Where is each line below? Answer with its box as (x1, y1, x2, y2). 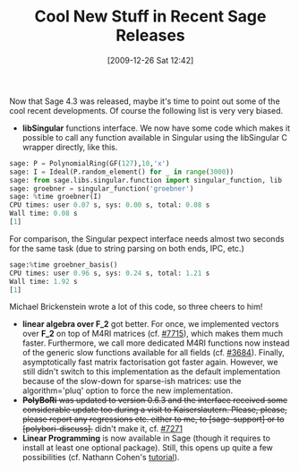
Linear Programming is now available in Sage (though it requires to (21, 432, 271, 444)
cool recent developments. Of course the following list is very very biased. (9, 105, 284, 116)
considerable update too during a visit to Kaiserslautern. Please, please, (21, 405, 288, 415)
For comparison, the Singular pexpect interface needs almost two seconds (9, 233, 285, 244)
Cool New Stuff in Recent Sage (34, 6, 267, 27)
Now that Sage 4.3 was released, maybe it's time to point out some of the (9, 96, 280, 107)
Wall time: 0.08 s (9, 209, 78, 218)
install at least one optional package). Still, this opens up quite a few (21, 442, 273, 453)
